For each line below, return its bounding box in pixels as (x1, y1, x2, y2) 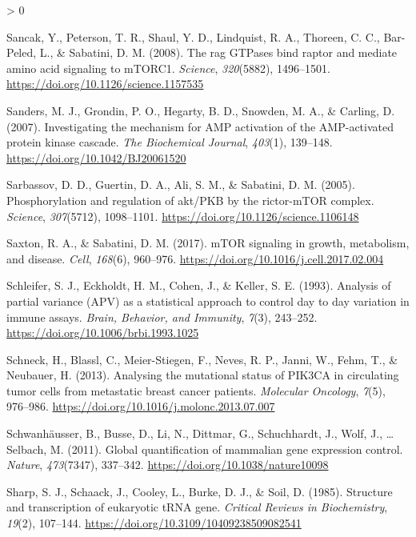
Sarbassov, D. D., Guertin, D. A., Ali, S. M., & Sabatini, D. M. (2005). (6, 176, 355, 193)
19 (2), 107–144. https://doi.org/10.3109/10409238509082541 (6, 515, 302, 531)
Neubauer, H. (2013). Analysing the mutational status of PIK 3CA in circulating (6, 367, 399, 383)
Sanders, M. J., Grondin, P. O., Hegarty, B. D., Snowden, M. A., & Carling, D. (6, 102, 395, 118)
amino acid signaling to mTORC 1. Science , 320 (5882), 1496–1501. (6, 59, 330, 76)
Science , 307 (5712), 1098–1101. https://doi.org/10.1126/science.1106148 (6, 207, 359, 224)
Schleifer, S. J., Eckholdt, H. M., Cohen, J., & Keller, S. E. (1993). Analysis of (6, 277, 391, 294)
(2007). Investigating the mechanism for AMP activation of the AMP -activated (6, 118, 394, 134)
